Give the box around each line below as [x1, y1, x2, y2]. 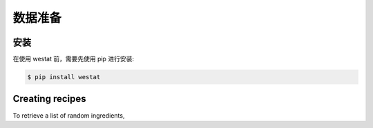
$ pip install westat [27, 73, 101, 81]
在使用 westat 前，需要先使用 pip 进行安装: [12, 55, 135, 63]
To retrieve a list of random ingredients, [12, 111, 125, 120]
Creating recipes [12, 93, 86, 105]
